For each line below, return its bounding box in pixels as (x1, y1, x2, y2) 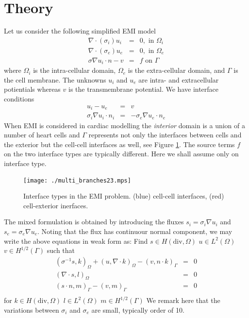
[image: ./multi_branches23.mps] (23, 177, 131, 184)
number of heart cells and (4, 130, 80, 140)
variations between (4, 304, 59, 315)
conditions (4, 94, 34, 104)
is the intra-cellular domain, (33, 65, 116, 75)
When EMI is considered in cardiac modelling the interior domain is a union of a (4, 120, 245, 130)
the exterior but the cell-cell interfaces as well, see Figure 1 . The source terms (4, 139, 235, 149)
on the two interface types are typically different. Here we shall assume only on (4, 149, 239, 159)
